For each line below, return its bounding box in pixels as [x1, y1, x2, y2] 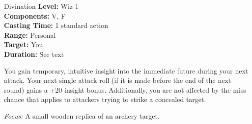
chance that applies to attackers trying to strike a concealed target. [4, 94, 206, 104]
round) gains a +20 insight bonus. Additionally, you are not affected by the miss [4, 84, 246, 95]
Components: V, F [4, 10, 66, 21]
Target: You [4, 39, 43, 50]
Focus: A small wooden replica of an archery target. [4, 110, 160, 121]
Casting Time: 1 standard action [4, 20, 108, 30]
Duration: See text [4, 49, 64, 59]
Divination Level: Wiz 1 [4, 1, 79, 11]
